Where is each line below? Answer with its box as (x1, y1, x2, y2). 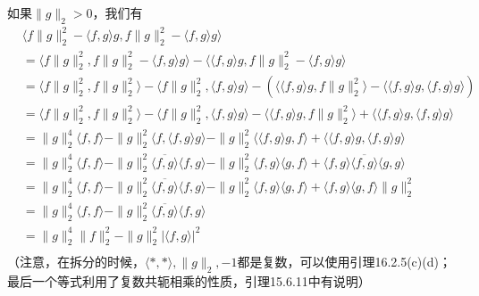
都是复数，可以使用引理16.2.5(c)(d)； (237, 252, 451, 271)
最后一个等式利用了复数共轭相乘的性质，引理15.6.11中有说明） (7, 272, 371, 291)
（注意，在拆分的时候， (7, 252, 145, 271)
